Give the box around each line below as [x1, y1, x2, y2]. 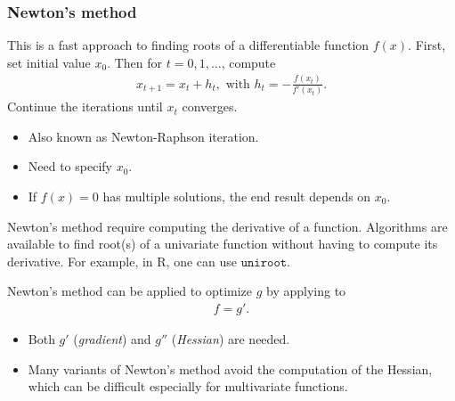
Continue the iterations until [7, 97, 163, 116]
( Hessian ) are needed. [171, 329, 290, 348]
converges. [182, 97, 238, 116]
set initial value [7, 53, 91, 71]
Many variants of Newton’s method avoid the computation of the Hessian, [28, 359, 433, 378]
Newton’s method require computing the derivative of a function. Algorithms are [7, 217, 448, 235]
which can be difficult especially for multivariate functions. [28, 377, 348, 396]
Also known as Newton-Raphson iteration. [28, 127, 259, 145]
